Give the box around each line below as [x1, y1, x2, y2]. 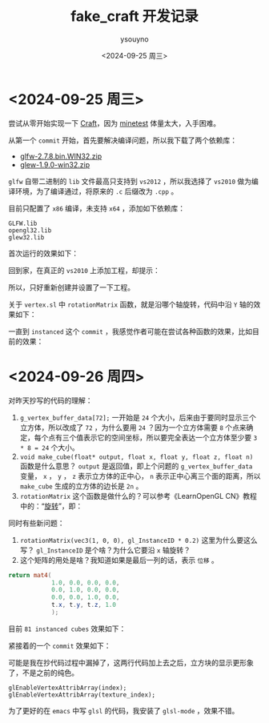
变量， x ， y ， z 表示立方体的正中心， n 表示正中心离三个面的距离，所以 [19, 471, 261, 480]
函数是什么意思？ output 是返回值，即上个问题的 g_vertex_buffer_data [19, 461, 253, 471]
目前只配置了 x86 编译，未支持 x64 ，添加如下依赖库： [8, 203, 186, 213]
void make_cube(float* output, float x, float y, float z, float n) [19, 453, 254, 461]
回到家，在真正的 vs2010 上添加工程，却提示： [8, 265, 160, 275]
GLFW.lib [8, 219, 38, 227]
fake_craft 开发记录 [70, 7, 199, 26]
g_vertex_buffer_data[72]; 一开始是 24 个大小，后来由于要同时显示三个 [19, 412, 256, 422]
